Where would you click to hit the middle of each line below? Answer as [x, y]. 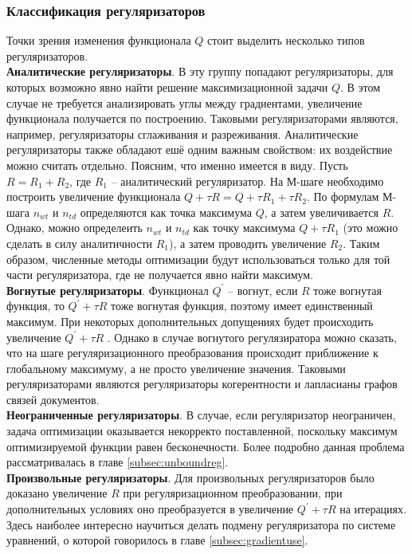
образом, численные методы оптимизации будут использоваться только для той [198, 259]
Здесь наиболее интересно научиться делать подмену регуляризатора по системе [201, 524]
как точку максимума [244, 228]
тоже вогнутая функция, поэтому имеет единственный [242, 306]
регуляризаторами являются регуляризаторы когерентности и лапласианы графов [202, 384]
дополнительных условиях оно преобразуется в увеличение [150, 509]
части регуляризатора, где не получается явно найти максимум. [160, 275]
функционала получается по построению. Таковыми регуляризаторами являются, [202, 118]
